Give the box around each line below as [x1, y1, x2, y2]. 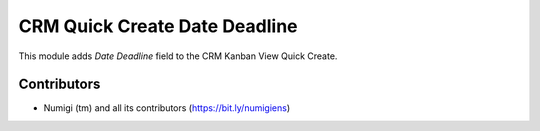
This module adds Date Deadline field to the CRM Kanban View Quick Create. [18, 50, 338, 62]
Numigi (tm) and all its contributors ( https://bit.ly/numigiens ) [43, 102, 291, 114]
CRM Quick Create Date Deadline [18, 15, 299, 37]
